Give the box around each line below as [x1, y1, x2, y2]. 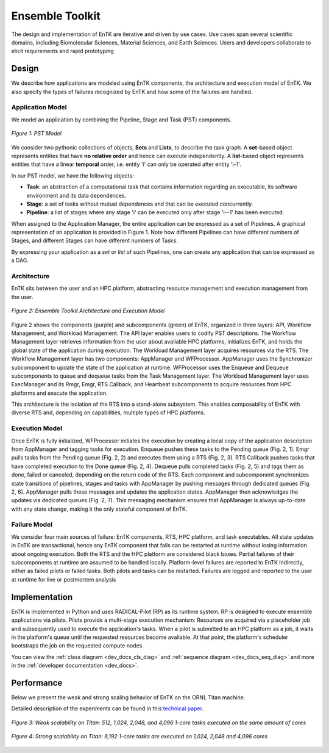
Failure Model [11, 521, 53, 529]
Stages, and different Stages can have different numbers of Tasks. [11, 237, 178, 244]
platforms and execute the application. [11, 389, 108, 397]
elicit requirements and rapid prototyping [11, 48, 114, 55]
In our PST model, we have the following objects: [11, 171, 134, 179]
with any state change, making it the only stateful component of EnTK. [11, 505, 188, 513]
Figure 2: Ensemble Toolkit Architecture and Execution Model [11, 307, 165, 314]
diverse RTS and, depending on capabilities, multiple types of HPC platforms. [11, 409, 205, 416]
